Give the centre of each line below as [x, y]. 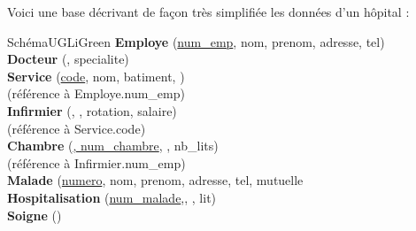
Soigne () [35, 215]
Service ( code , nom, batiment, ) [96, 76]
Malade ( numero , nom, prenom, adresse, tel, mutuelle [155, 180]
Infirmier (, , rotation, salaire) [92, 110]
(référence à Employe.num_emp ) [96, 93]
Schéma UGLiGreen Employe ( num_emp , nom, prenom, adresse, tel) [196, 41]
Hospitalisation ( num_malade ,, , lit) [112, 197]
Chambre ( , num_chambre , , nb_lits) [113, 146]
